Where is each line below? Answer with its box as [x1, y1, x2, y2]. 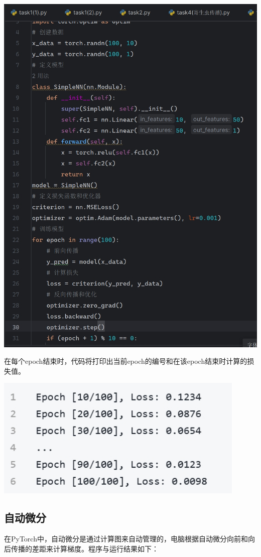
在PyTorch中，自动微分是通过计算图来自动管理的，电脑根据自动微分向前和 [4, 533, 248, 544]
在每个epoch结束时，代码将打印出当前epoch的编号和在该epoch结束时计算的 [4, 356, 247, 366]
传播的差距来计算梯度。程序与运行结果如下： [11, 543, 159, 553]
